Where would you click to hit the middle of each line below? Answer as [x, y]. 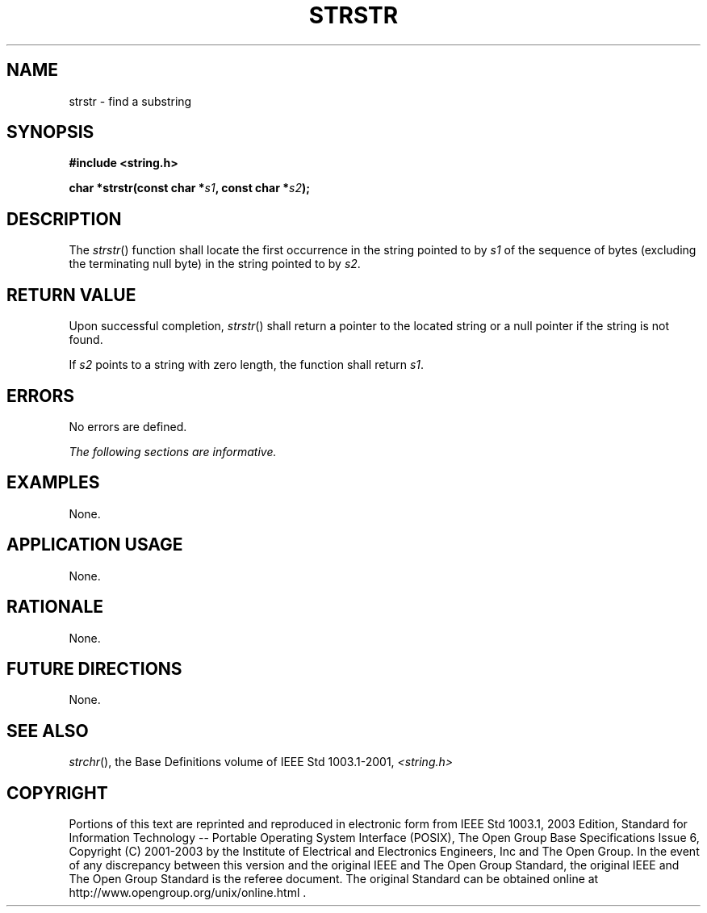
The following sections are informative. [173, 451]
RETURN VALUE [71, 295]
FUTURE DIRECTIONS [94, 668]
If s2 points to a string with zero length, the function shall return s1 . [247, 365]
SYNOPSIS [50, 132]
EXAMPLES [53, 483]
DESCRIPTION [64, 219]
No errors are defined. [128, 426]
